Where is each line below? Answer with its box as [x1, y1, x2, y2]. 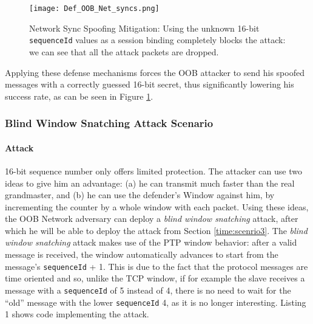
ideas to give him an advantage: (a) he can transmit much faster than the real [5, 176, 295, 189]
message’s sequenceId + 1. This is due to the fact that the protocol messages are [5, 260, 308, 272]
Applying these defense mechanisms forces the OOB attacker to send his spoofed [5, 66, 305, 78]
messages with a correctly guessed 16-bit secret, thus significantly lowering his [5, 78, 294, 91]
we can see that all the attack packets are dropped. [29, 45, 219, 58]
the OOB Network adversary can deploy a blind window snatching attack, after [5, 212, 298, 225]
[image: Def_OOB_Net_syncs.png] [29, 4, 160, 13]
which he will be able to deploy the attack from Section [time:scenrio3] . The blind [5, 224, 308, 236]
